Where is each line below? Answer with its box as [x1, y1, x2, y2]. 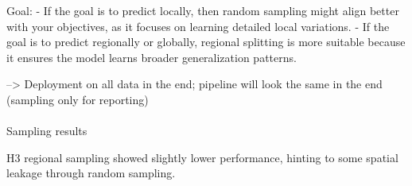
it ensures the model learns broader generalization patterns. [6, 48, 297, 65]
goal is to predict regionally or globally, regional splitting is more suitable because [6, 33, 406, 50]
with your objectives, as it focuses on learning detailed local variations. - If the [6, 17, 390, 34]
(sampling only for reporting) [6, 91, 149, 107]
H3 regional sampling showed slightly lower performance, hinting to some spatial [6, 149, 398, 165]
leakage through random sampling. [6, 165, 176, 181]
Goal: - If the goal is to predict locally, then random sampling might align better [6, 2, 399, 18]
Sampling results [6, 122, 87, 139]
